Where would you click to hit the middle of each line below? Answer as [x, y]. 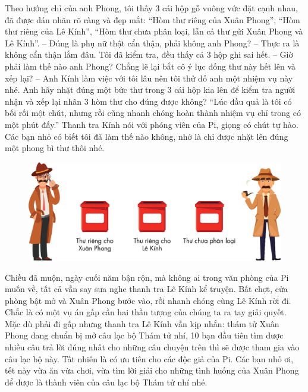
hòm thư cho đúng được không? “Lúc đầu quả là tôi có [191, 101]
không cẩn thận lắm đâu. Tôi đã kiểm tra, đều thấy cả [104, 54]
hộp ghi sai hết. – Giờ [253, 54]
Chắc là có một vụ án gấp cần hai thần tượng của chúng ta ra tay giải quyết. [146, 312]
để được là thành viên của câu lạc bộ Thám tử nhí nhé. [106, 382]
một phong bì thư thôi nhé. [55, 148]
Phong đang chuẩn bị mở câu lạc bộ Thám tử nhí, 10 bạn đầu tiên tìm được [144, 335]
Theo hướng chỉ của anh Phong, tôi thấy [79, 8]
